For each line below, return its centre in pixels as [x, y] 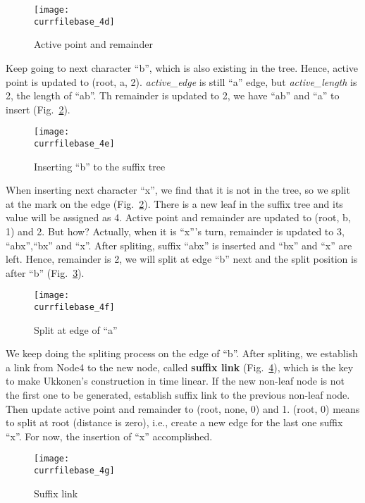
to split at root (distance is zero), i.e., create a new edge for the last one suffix [174, 422]
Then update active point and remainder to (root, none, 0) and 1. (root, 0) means [183, 408]
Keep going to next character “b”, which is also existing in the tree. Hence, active [182, 67]
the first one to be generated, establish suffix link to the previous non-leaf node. [178, 395]
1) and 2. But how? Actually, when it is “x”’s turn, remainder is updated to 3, [175, 231]
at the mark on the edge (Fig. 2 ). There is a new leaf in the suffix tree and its [174, 203]
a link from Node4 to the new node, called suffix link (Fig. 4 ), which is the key [180, 367]
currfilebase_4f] [74, 307]
